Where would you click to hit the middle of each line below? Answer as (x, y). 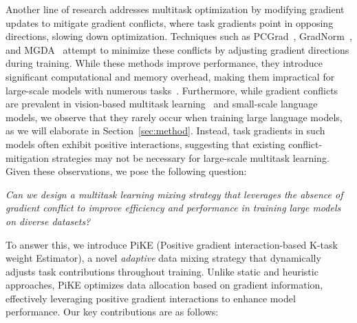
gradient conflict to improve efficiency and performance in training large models (173, 208)
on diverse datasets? (48, 221)
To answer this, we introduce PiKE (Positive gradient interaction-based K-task (172, 244)
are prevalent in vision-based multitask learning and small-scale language (162, 104)
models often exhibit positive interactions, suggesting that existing (145, 144)
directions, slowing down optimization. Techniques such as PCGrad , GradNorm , (179, 36)
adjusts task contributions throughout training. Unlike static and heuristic (162, 271)
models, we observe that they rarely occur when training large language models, (174, 117)
